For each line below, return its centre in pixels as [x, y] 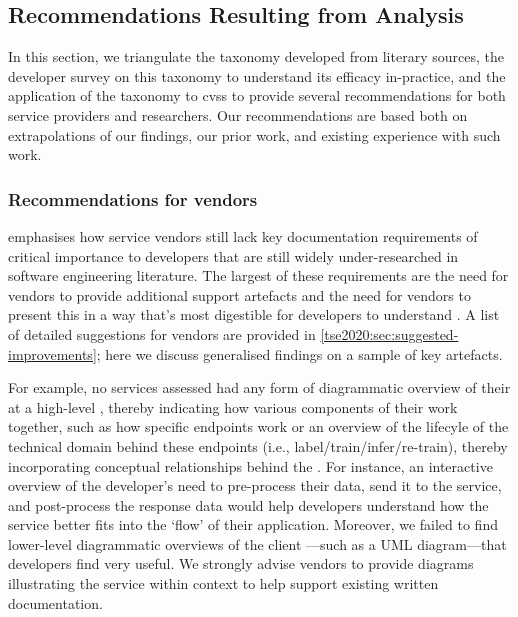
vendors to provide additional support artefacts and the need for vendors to [239, 294]
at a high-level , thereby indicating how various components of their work [233, 406]
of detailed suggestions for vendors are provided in [162, 333]
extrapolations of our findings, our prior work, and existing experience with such [254, 134]
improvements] [52, 353]
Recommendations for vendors [133, 198]
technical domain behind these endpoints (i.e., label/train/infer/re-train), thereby [258, 445]
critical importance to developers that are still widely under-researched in [233, 255]
